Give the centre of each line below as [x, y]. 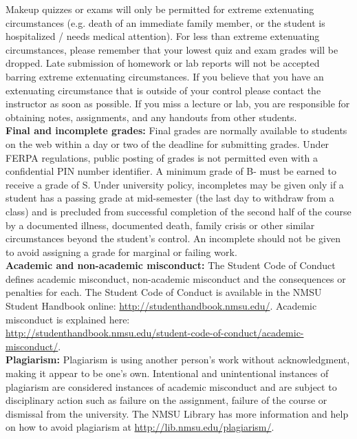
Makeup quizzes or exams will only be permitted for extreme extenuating [160, 9]
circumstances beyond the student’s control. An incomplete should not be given [173, 238]
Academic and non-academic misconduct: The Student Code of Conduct [171, 265]
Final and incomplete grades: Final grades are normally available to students [176, 130]
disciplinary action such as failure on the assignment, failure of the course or [166, 400]
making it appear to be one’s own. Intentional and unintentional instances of [167, 373]
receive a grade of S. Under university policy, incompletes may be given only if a [175, 184]
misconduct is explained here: [68, 319]
